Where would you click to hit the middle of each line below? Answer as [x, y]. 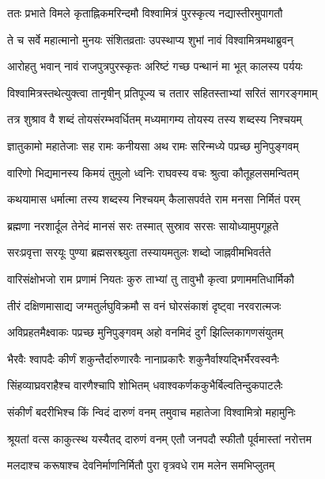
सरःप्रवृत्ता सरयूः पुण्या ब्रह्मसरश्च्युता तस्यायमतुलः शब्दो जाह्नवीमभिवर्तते [139, 252]
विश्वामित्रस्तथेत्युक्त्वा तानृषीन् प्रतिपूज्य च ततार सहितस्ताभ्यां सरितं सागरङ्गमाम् [162, 92]
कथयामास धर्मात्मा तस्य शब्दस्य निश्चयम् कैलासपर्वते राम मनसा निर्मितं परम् [154, 199]
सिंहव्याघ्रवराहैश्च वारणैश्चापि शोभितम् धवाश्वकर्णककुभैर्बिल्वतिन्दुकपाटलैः [145, 385]
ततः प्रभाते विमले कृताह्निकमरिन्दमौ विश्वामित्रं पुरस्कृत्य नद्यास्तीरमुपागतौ [145, 13]
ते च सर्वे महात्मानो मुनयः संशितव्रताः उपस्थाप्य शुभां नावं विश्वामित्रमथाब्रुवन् [150, 39]
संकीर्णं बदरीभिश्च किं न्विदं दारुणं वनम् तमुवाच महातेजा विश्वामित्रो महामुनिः [151, 411]
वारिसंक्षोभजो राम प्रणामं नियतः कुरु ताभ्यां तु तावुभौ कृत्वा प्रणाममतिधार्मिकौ [151, 278]
